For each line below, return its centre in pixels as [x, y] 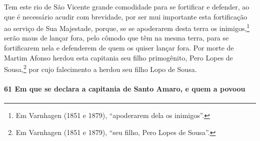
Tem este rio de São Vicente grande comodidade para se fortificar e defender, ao [127, 6]
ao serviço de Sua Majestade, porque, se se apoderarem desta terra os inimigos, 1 [127, 27]
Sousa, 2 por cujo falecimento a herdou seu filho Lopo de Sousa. [100, 68]
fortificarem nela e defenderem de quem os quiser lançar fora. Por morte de [119, 48]
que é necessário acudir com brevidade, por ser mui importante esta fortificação [126, 16]
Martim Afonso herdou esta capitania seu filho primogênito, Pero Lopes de [118, 57]
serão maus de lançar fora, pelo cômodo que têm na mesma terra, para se [116, 38]
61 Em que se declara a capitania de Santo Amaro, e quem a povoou [125, 89]
